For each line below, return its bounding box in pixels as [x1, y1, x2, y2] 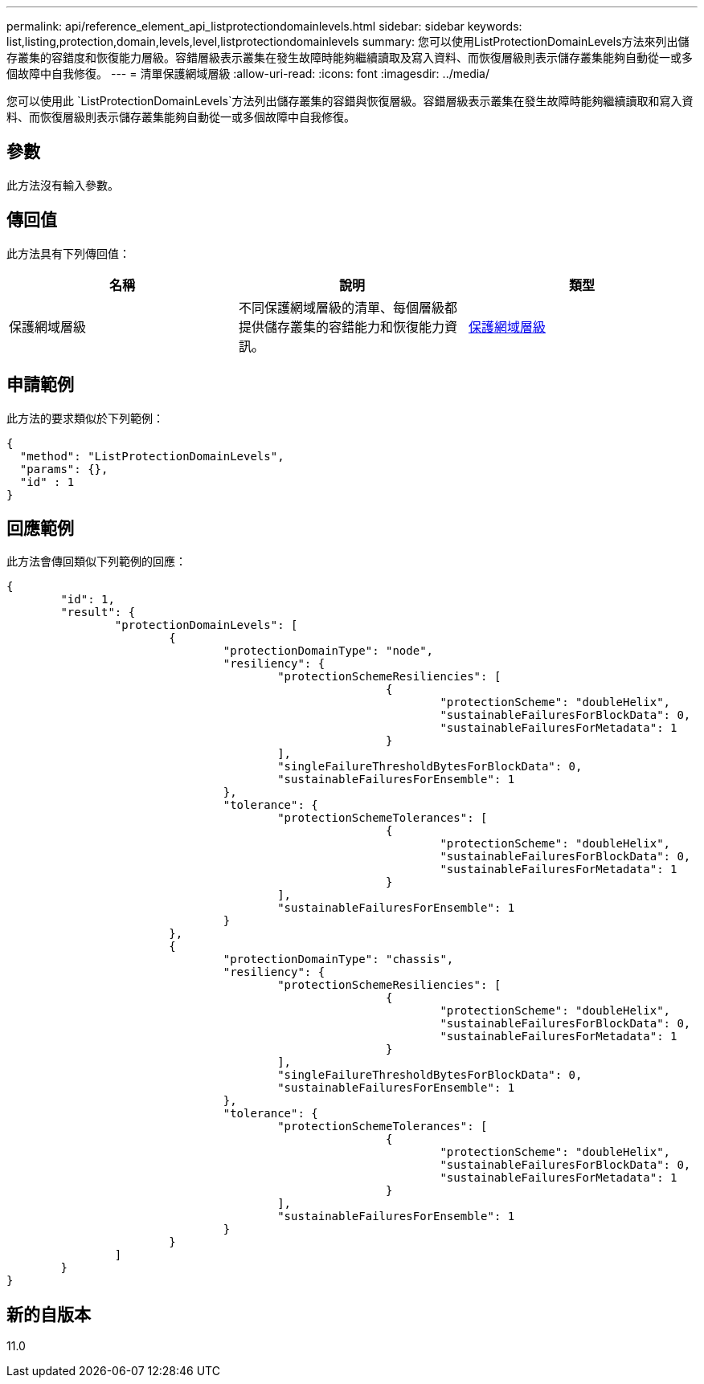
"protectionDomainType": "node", [223, 644, 434, 658]
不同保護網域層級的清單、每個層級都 [238, 299, 457, 316]
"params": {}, [19, 462, 108, 476]
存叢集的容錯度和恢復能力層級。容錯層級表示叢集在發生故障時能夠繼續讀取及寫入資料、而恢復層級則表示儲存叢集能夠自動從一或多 [6, 51, 693, 64]
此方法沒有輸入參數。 [6, 178, 119, 192]
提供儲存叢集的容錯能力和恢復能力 [238, 318, 444, 335]
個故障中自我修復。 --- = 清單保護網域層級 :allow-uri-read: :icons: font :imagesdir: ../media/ [6, 67, 490, 80]
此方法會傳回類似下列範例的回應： [6, 554, 186, 569]
